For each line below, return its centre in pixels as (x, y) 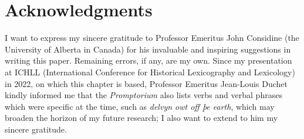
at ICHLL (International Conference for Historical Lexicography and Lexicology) (150, 72)
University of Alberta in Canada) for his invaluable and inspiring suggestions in (148, 49)
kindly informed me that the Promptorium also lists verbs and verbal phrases (143, 95)
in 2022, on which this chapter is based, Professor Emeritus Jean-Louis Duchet (146, 83)
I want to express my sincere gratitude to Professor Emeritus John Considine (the (152, 38)
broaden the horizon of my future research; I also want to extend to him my (141, 118)
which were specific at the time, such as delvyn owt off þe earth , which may (140, 106)
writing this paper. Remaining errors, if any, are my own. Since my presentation (148, 60)
